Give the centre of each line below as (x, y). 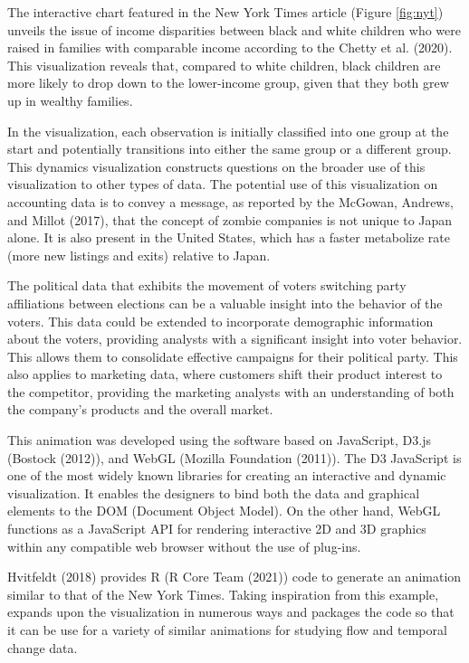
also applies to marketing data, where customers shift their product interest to (225, 374)
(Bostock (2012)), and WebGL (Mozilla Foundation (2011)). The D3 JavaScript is (234, 457)
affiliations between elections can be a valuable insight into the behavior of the (225, 303)
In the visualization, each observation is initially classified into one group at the (228, 131)
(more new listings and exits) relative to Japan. (139, 255)
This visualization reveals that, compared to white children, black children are (224, 65)
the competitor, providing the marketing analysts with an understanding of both (231, 391)
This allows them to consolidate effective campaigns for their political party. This (233, 356)
